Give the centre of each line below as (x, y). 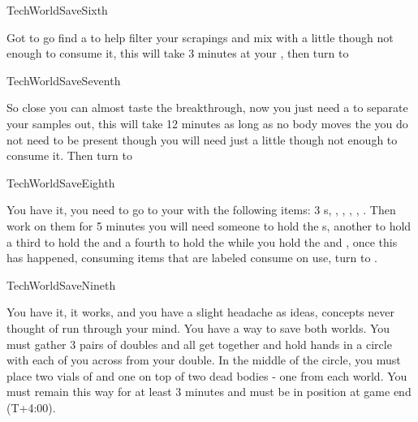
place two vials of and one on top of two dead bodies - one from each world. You (207, 375)
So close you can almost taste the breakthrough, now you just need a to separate (207, 108)
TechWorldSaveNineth (61, 284)
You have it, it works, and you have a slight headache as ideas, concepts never (200, 312)
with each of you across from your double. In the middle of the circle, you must (204, 360)
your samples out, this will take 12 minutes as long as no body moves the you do (207, 123)
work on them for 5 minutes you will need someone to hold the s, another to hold (209, 225)
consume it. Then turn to (69, 155)
